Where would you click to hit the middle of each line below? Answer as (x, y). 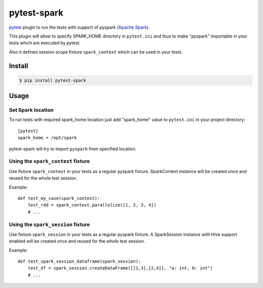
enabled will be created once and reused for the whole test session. (77, 241)
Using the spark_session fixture (49, 224)
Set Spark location (31, 110)
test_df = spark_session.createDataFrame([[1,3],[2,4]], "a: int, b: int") (120, 268)
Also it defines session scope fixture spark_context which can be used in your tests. (96, 52)
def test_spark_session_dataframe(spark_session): (79, 261)
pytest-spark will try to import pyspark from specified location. (73, 149)
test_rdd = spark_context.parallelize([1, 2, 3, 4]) (92, 205)
